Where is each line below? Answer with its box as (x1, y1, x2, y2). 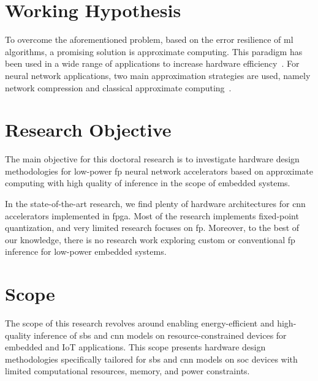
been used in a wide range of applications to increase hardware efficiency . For (5, 57, 300, 70)
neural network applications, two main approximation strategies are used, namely (5, 69, 311, 81)
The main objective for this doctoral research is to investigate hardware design (5, 153, 300, 165)
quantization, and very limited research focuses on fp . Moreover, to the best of (5, 221, 300, 234)
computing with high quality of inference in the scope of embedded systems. (5, 176, 290, 189)
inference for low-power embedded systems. (5, 245, 167, 258)
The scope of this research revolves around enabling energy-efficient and (5, 317, 274, 330)
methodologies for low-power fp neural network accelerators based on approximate (5, 164, 313, 177)
